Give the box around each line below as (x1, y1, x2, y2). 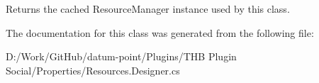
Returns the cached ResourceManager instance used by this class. (6, 1, 290, 16)
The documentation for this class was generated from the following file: (6, 25, 314, 40)
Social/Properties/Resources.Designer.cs (6, 62, 180, 77)
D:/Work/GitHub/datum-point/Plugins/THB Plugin (6, 49, 237, 64)
